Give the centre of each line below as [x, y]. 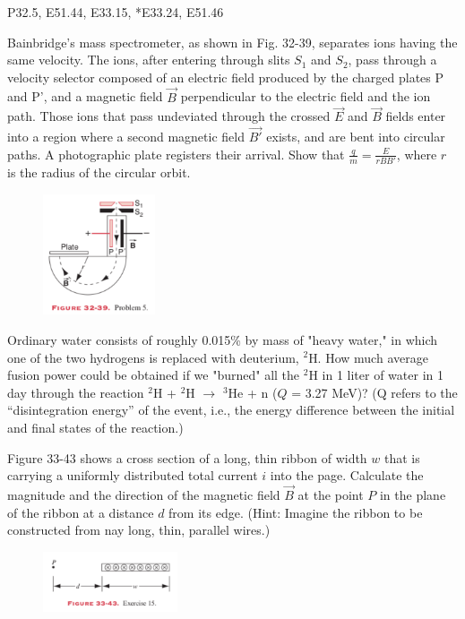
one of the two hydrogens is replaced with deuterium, [153, 357]
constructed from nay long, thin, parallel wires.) [139, 530]
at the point [331, 494]
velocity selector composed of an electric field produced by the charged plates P [226, 77]
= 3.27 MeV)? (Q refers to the [375, 392]
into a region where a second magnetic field [126, 137]
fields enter [416, 116]
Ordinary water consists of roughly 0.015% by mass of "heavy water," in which [223, 339]
